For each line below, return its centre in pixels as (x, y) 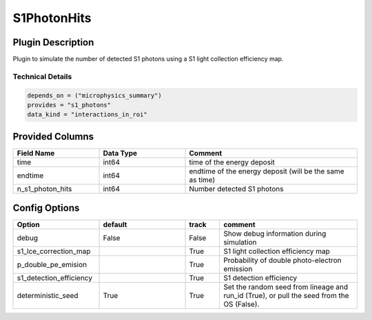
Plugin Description (53, 42)
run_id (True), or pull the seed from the (286, 296)
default (115, 225)
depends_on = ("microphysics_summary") (94, 95)
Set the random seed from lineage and (286, 287)
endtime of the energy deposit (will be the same (267, 171)
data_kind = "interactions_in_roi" (87, 115)
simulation (240, 242)
